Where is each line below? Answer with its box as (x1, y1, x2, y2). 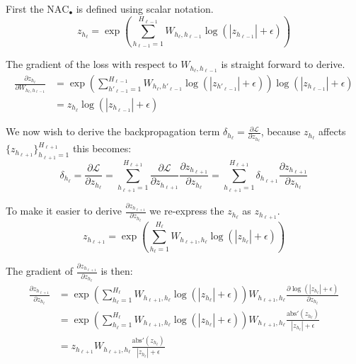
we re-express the (149, 203, 224, 218)
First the (6, 1, 44, 16)
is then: (101, 263, 133, 278)
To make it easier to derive (6, 203, 122, 218)
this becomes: (72, 141, 132, 156)
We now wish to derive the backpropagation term (6, 124, 220, 139)
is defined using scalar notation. (76, 1, 214, 16)
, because (260, 124, 301, 139)
